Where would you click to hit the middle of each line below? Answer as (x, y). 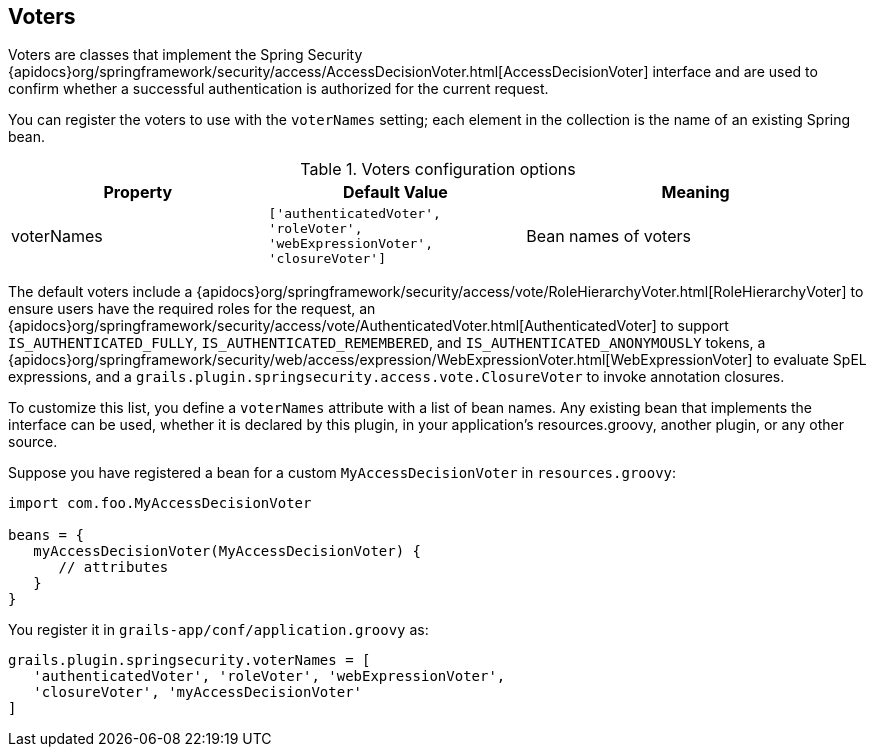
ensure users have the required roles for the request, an (192, 309)
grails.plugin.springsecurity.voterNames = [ (189, 660)
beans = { (46, 535)
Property (138, 192)
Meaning (695, 192)
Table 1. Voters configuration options (438, 169)
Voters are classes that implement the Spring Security (185, 55)
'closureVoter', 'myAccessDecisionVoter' (198, 692)
